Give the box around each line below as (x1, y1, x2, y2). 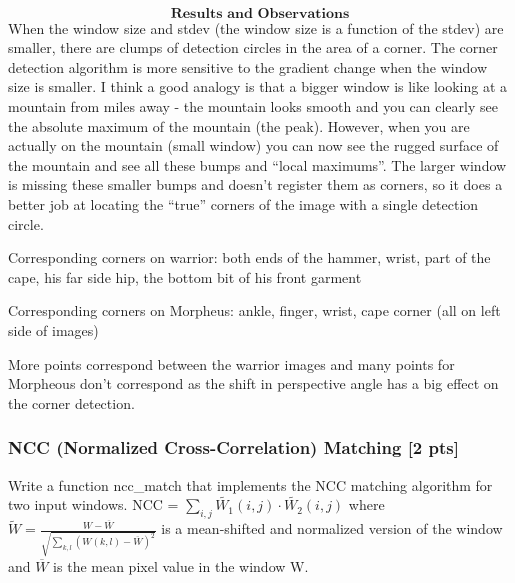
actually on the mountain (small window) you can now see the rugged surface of (8, 135, 499, 156)
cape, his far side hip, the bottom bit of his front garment (8, 266, 362, 287)
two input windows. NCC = (8, 494, 179, 515)
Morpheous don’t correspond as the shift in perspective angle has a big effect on (8, 373, 499, 394)
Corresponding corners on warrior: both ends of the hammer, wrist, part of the (8, 247, 491, 268)
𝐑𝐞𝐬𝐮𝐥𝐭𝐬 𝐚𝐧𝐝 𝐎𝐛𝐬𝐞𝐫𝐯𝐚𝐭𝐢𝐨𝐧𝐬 (170, 6, 350, 21)
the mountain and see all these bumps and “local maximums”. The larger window (8, 154, 507, 175)
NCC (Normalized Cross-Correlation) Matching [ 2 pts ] (8, 435, 459, 460)
